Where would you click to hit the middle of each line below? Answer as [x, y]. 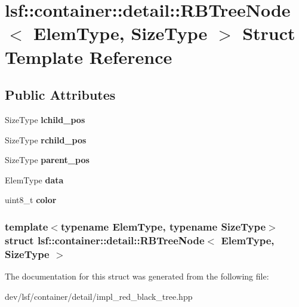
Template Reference [89, 56]
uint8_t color [31, 200]
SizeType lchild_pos [45, 119]
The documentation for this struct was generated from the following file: [137, 276]
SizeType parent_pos [47, 160]
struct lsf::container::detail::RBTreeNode [105, 240]
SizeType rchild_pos [46, 139]
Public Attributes [60, 95]
